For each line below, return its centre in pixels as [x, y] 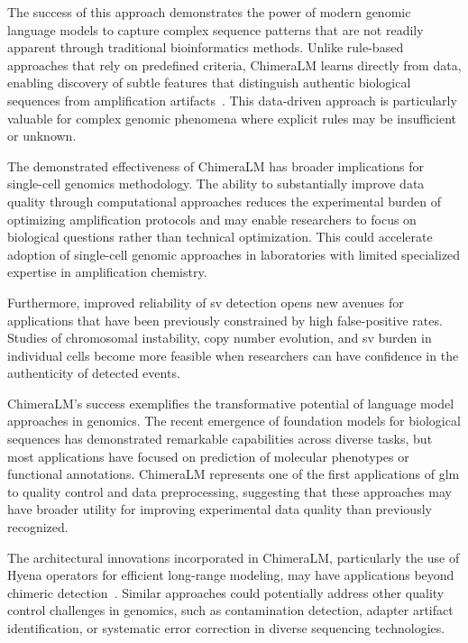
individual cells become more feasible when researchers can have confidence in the [233, 355]
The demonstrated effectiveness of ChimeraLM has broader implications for [216, 165]
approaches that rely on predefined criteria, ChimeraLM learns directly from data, [234, 64]
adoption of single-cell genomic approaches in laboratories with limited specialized [234, 254]
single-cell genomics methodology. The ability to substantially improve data [216, 184]
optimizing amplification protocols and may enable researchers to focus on [212, 219]
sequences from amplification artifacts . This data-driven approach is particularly [232, 100]
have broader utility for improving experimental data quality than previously [220, 509]
